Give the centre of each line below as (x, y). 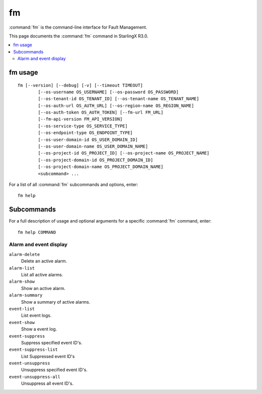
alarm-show (22, 282)
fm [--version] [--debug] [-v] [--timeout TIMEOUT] (80, 85)
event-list (22, 309)
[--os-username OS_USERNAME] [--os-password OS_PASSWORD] (108, 92)
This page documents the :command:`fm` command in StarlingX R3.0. (79, 36)
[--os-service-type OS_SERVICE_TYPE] (83, 126)
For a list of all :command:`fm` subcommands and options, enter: (74, 184)
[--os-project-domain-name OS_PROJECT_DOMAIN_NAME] (101, 167)
